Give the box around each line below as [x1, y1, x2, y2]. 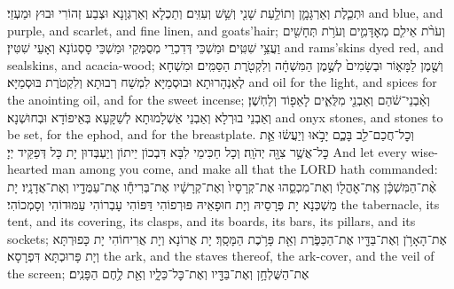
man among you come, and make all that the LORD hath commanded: [51, 160, 438, 178]
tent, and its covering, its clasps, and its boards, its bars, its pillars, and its [7, 212, 416, 230]
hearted [7, 160, 48, 178]
